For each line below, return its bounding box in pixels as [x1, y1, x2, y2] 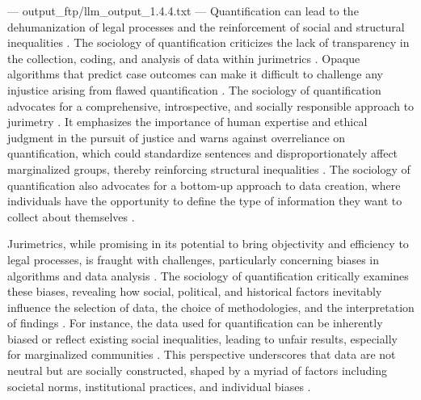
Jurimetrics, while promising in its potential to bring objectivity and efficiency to [7, 235, 409, 252]
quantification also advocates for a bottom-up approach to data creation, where [7, 176, 401, 193]
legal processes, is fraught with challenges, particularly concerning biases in [7, 251, 380, 267]
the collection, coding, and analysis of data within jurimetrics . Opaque [7, 49, 360, 66]
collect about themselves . [7, 208, 135, 225]
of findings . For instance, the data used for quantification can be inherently [7, 314, 383, 331]
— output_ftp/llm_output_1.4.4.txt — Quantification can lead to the [7, 2, 359, 19]
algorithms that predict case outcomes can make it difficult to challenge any [7, 65, 383, 82]
